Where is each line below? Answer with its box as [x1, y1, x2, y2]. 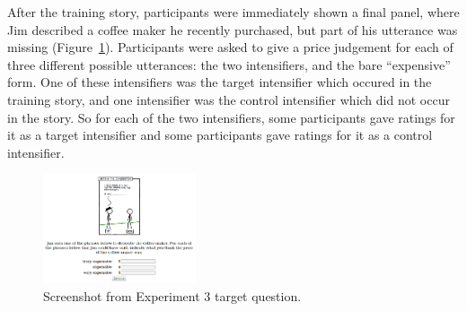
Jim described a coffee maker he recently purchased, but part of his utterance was [7, 20, 458, 39]
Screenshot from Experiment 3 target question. [43, 286, 302, 305]
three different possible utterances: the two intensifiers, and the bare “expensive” [7, 55, 451, 73]
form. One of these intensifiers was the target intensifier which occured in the [7, 73, 432, 91]
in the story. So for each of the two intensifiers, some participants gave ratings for [7, 108, 455, 126]
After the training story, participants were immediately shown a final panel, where [7, 3, 460, 21]
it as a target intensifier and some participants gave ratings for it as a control [7, 125, 433, 144]
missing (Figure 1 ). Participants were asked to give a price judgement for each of [7, 38, 454, 56]
